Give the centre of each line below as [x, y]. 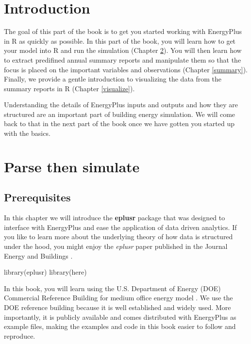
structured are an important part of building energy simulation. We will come [120, 114]
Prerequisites [37, 197]
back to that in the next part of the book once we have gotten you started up [119, 123]
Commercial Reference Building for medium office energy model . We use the [118, 298]
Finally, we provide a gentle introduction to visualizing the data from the [113, 79]
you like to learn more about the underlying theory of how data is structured [118, 237]
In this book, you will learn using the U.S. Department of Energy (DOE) [112, 288]
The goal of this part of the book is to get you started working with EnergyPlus [123, 31]
